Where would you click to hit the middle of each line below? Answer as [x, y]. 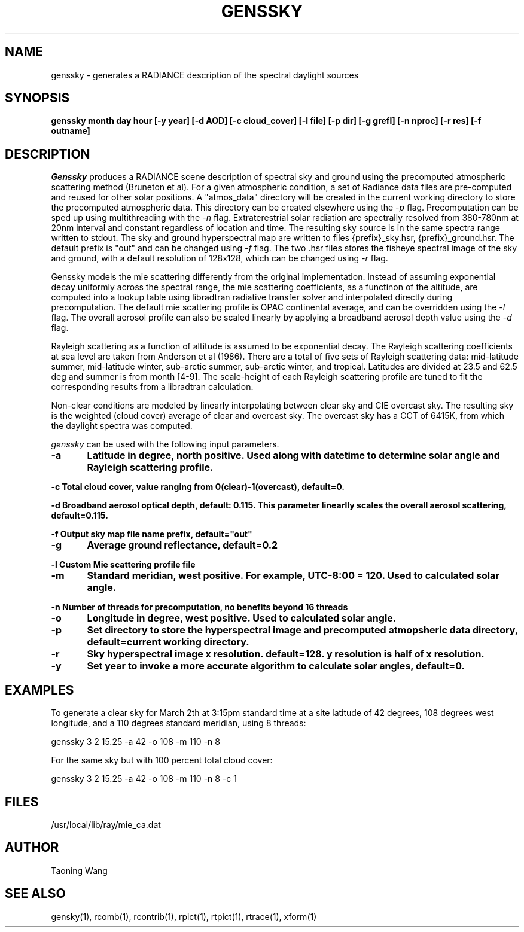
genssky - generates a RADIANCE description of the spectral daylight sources [205, 75]
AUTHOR [32, 848]
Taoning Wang [79, 870]
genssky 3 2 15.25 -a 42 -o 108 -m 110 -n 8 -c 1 [144, 779]
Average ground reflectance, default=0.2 [182, 545]
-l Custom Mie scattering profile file [123, 565]
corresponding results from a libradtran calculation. [152, 387]
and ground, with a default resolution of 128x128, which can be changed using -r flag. [220, 258]
